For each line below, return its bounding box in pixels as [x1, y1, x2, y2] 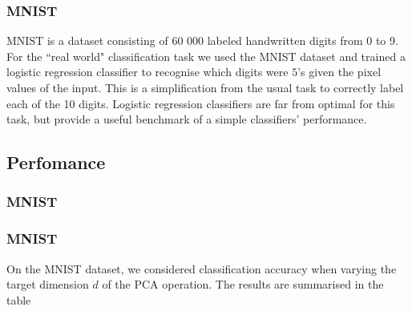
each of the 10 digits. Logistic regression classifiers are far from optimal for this [6, 95, 395, 111]
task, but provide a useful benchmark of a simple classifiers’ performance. [6, 111, 367, 127]
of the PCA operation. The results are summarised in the [102, 276, 384, 293]
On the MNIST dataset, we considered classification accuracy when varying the [6, 260, 397, 277]
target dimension [6, 276, 89, 293]
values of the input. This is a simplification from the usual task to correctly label [6, 79, 404, 95]
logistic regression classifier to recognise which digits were [6, 63, 289, 80]
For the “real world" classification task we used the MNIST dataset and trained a [6, 47, 406, 64]
